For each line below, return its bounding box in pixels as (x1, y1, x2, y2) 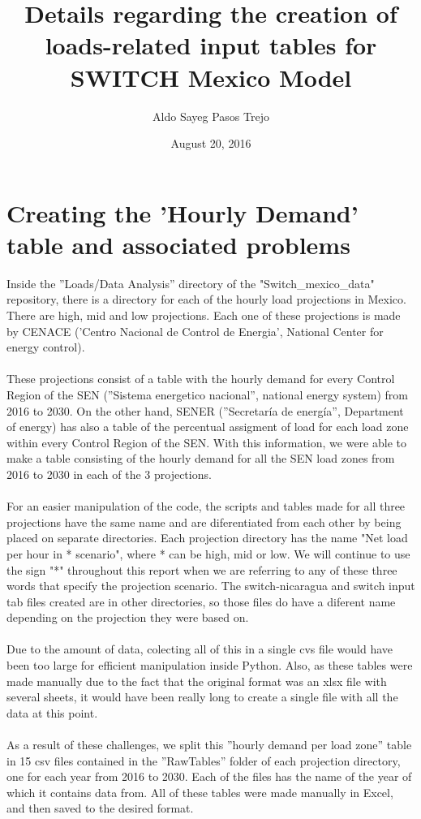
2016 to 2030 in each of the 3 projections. (6, 465, 212, 482)
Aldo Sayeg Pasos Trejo (153, 107, 269, 124)
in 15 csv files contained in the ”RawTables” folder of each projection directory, (6, 752, 401, 769)
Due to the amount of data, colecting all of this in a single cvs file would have (6, 640, 393, 657)
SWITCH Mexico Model (70, 60, 352, 93)
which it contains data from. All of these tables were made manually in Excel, (6, 783, 393, 800)
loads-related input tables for (45, 28, 377, 62)
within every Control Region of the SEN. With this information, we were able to (6, 433, 406, 450)
